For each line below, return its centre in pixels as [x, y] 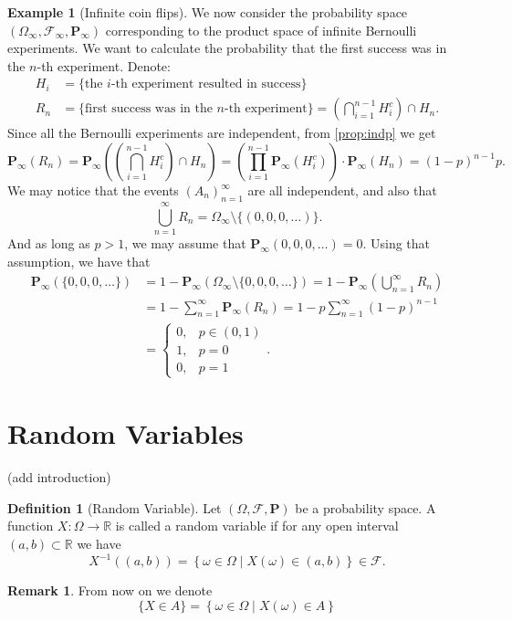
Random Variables [125, 433]
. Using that [397, 242]
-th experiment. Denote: [104, 65]
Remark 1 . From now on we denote [110, 590]
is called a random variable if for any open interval [257, 526]
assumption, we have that [79, 261]
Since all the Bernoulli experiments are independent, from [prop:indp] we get [222, 133]
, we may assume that [185, 242]
